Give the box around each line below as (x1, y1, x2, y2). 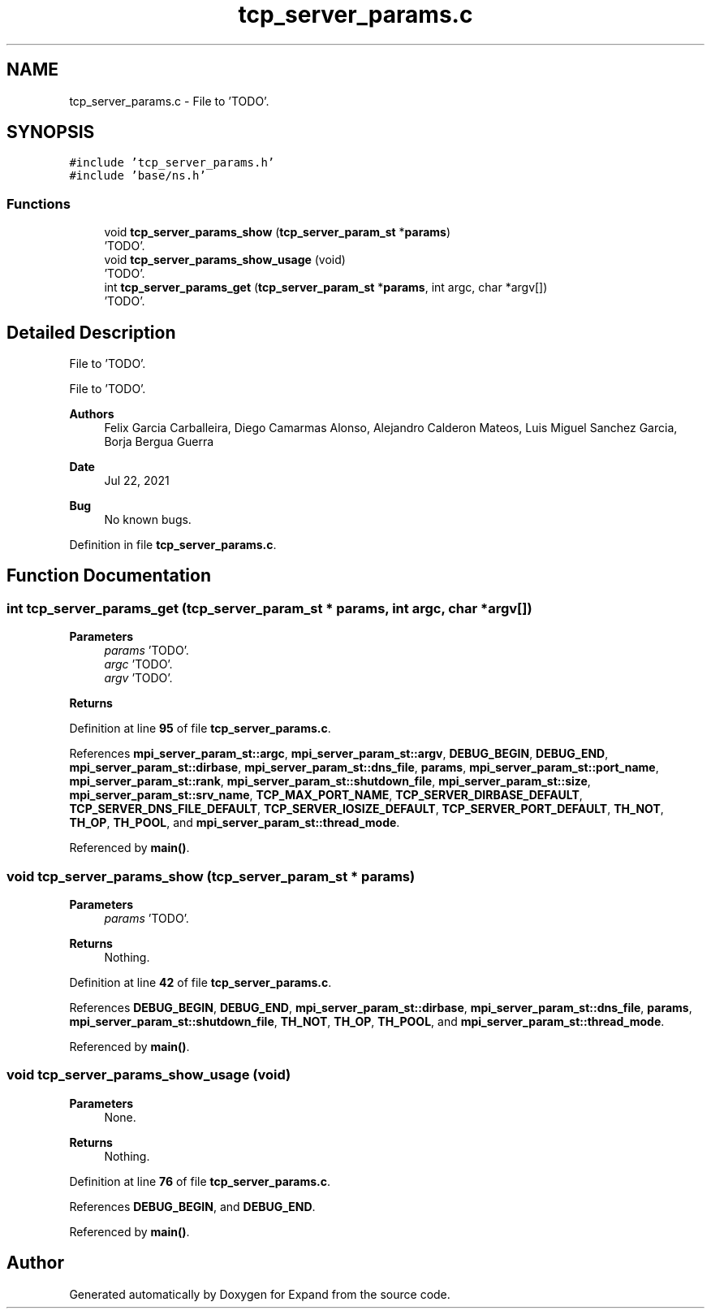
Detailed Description (6, 322, 176, 343)
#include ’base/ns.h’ (69, 169, 206, 183)
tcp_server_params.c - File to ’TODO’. (69, 93, 269, 108)
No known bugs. (104, 513, 192, 527)
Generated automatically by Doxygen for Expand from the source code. (69, 1287, 450, 1301)
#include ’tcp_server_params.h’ (69, 156, 275, 170)
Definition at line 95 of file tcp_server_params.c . (69, 721, 331, 736)
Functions (6, 195, 71, 212)
